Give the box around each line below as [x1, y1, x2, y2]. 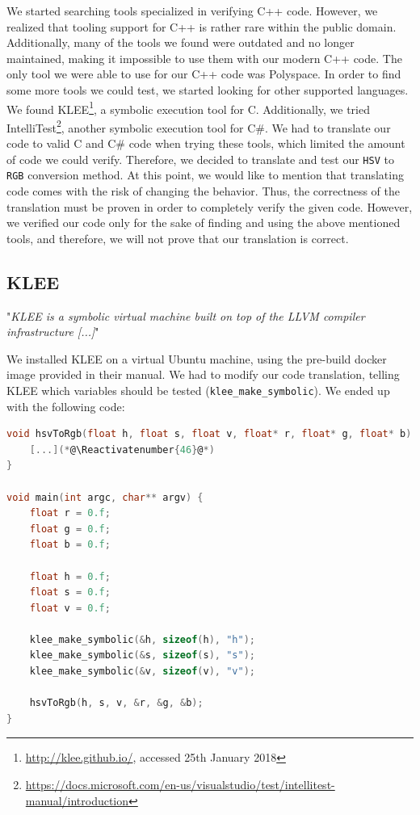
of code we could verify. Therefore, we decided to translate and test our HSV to [6, 150, 394, 167]
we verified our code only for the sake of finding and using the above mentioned [6, 214, 401, 231]
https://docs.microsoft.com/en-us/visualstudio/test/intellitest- [25, 776, 335, 793]
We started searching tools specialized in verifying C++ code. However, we [6, 2, 378, 19]
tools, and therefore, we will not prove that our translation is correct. [6, 229, 349, 246]
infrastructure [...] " [6, 323, 99, 340]
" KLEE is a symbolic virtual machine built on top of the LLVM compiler [6, 307, 365, 324]
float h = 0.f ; [29, 570, 111, 582]
